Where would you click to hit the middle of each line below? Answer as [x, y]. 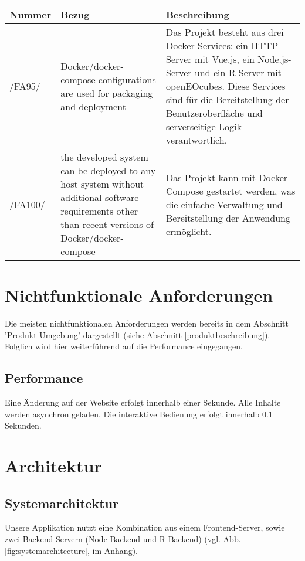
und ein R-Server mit [238, 72]
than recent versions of [107, 224]
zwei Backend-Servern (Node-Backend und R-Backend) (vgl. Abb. [123, 539]
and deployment [93, 106]
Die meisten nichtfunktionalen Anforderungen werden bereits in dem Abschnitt [147, 323]
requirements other [99, 211]
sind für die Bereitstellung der [227, 99]
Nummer [30, 14]
